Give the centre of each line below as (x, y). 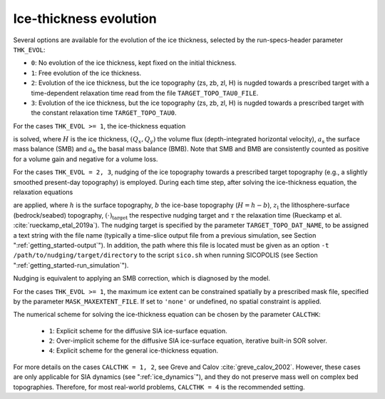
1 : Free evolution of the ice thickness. (86, 73)
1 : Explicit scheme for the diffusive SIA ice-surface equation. (138, 330)
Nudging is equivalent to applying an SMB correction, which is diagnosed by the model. (142, 278)
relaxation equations (43, 192)
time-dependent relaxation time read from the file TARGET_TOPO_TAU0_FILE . (145, 93)
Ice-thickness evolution (85, 19)
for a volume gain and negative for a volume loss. (86, 159)
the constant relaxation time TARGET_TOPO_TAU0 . (104, 113)
